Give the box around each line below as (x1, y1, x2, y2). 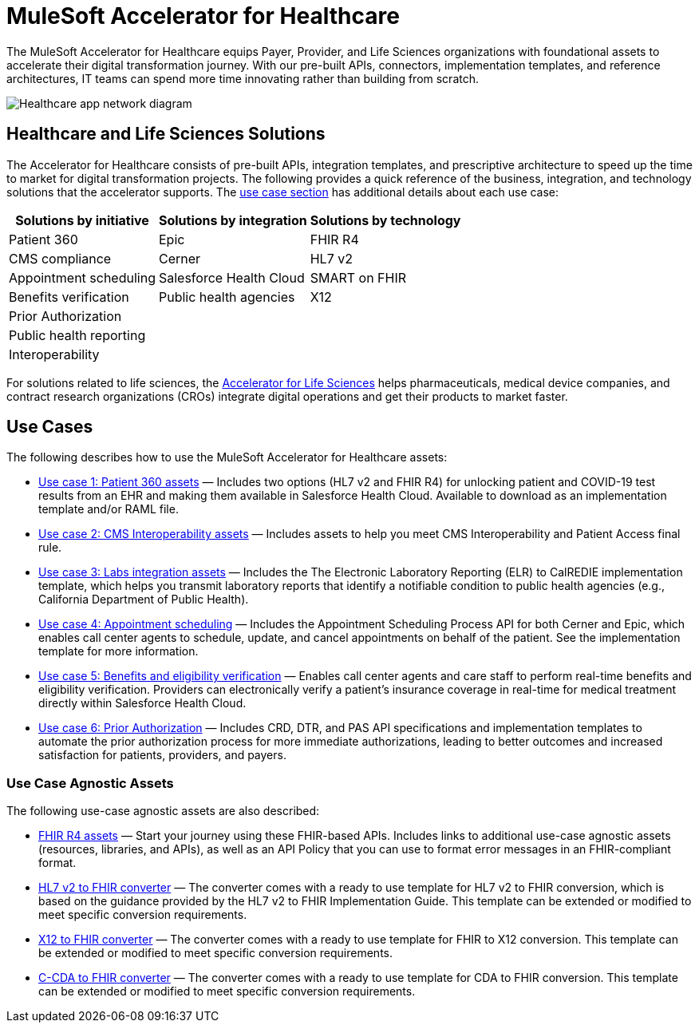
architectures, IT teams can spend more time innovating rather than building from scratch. (6, 71, 480, 85)
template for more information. (38, 644, 199, 659)
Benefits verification (9, 288, 129, 305)
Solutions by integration (158, 212, 307, 228)
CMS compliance (9, 250, 112, 267)
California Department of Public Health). (38, 592, 249, 607)
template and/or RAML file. (38, 502, 179, 516)
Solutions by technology (310, 212, 461, 228)
